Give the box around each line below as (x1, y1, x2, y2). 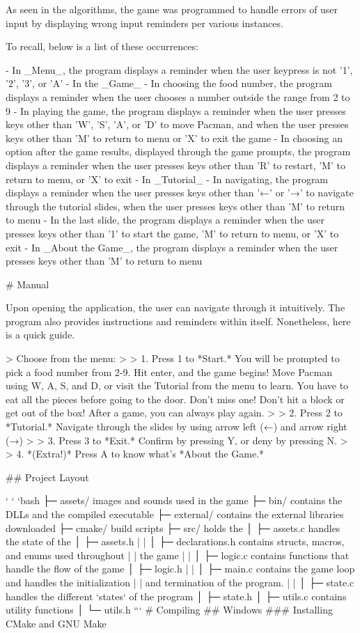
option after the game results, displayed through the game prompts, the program (6, 144, 351, 159)
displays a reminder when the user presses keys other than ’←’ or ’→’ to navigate (6, 185, 354, 200)
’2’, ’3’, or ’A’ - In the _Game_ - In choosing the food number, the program (6, 76, 332, 91)
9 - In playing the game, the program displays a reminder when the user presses (6, 103, 346, 118)
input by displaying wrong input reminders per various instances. (6, 15, 283, 30)
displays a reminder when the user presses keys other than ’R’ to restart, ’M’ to (6, 157, 345, 172)
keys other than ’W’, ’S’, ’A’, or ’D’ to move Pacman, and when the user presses (6, 117, 349, 132)
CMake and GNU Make (6, 616, 107, 630)
